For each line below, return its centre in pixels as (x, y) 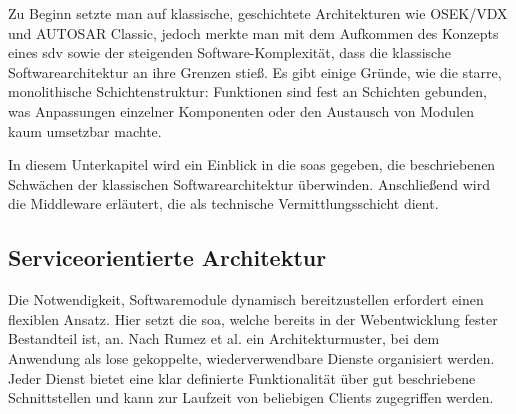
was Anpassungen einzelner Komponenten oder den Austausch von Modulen (241, 110)
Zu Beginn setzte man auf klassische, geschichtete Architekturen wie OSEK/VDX (258, 13)
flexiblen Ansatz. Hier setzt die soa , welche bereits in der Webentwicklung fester (253, 318)
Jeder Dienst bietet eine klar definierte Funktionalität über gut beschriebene (242, 377)
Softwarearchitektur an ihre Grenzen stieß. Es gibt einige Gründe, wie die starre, (255, 71)
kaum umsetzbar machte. (85, 130)
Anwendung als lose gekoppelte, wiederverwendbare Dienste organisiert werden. (251, 357)
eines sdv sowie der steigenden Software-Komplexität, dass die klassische (229, 52)
